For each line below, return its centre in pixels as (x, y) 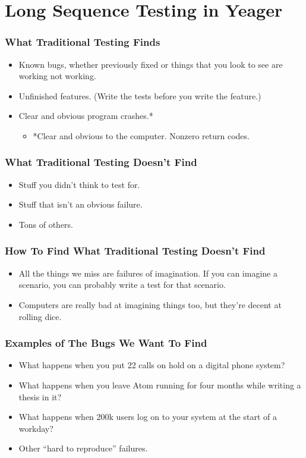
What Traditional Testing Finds (83, 42)
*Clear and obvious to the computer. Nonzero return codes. (141, 135)
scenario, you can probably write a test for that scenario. (122, 285)
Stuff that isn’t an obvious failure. (81, 204)
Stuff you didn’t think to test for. (79, 184)
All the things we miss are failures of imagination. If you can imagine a (148, 273)
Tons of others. (46, 224)
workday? (36, 428)
